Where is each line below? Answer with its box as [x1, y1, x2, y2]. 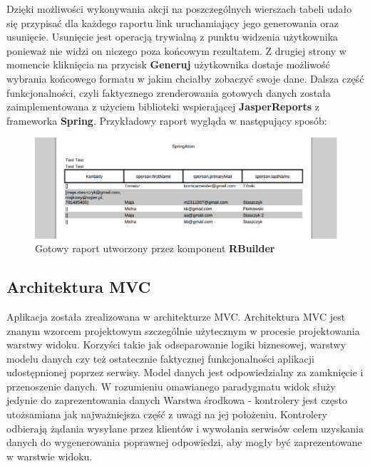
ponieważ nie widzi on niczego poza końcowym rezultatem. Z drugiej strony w [6, 43, 346, 58]
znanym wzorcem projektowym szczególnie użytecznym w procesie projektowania [6, 323, 360, 338]
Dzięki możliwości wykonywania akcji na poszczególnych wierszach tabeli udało [6, 1, 352, 16]
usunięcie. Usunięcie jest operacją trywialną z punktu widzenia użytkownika [6, 29, 339, 44]
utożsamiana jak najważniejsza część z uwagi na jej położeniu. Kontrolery [6, 407, 327, 422]
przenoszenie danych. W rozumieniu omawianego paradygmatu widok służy [6, 378, 336, 393]
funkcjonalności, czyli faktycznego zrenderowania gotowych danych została [6, 85, 331, 100]
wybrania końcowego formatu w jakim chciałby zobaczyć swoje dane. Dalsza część [6, 71, 364, 86]
